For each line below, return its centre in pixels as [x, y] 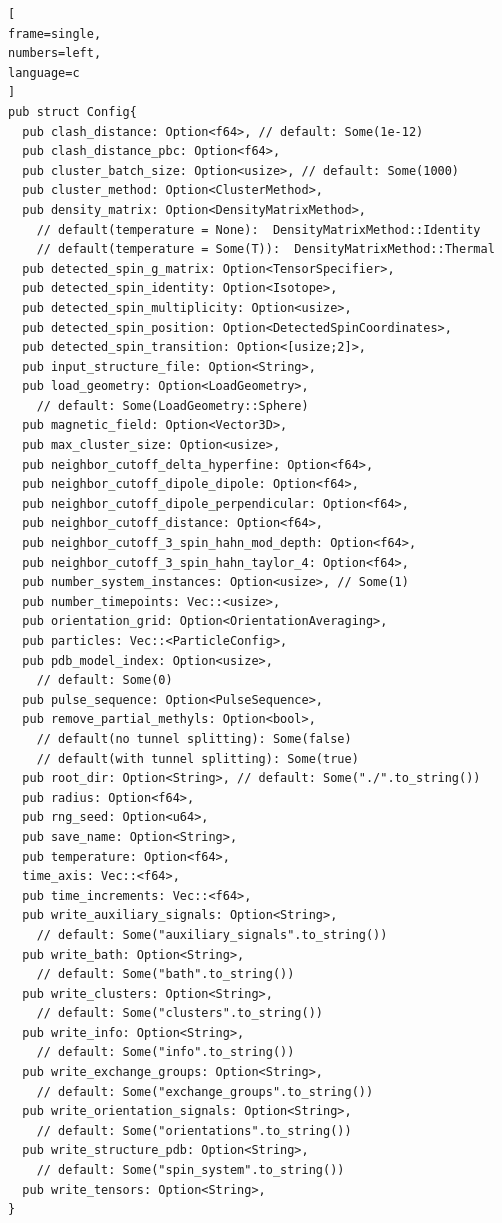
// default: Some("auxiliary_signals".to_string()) [212, 934]
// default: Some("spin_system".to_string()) [190, 1170]
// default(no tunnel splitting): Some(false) [194, 738]
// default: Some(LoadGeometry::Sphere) [172, 405]
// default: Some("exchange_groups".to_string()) [205, 1091]
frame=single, [55, 33]
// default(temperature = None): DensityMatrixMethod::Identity [258, 229]
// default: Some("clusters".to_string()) [179, 1013]
